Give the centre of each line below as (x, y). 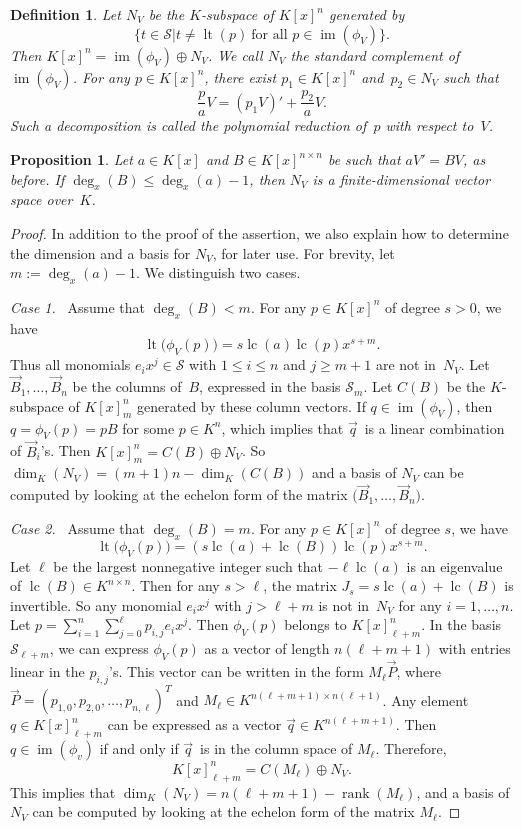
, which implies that (282, 427)
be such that (364, 159)
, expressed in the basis (270, 386)
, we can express (99, 648)
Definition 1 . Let (65, 14)
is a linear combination (434, 427)
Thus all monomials (70, 364)
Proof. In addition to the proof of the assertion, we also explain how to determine (259, 233)
